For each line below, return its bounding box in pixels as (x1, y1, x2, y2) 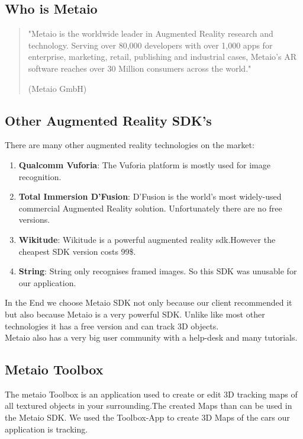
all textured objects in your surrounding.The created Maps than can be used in (5, 399, 292, 412)
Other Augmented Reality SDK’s (5, 111, 212, 129)
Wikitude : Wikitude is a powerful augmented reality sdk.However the (18, 233, 276, 245)
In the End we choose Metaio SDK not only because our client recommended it (5, 296, 292, 309)
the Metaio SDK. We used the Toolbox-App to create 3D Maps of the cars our (5, 411, 290, 424)
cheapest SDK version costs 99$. (18, 245, 136, 257)
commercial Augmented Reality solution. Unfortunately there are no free (18, 201, 282, 214)
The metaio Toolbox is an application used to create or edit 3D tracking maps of (5, 387, 298, 400)
